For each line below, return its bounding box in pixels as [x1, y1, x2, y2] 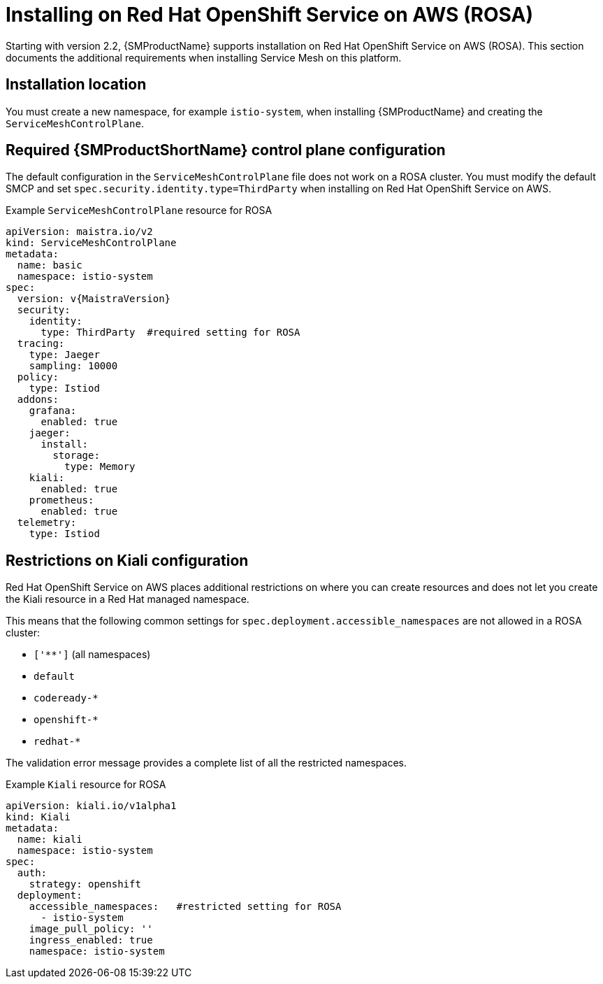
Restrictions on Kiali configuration [6, 551, 249, 569]
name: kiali [17, 834, 82, 846]
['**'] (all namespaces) [34, 648, 151, 661]
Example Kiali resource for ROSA [6, 778, 166, 791]
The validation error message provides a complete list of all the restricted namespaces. [6, 757, 407, 769]
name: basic [17, 259, 82, 271]
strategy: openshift [29, 878, 141, 890]
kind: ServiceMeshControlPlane [6, 237, 177, 249]
